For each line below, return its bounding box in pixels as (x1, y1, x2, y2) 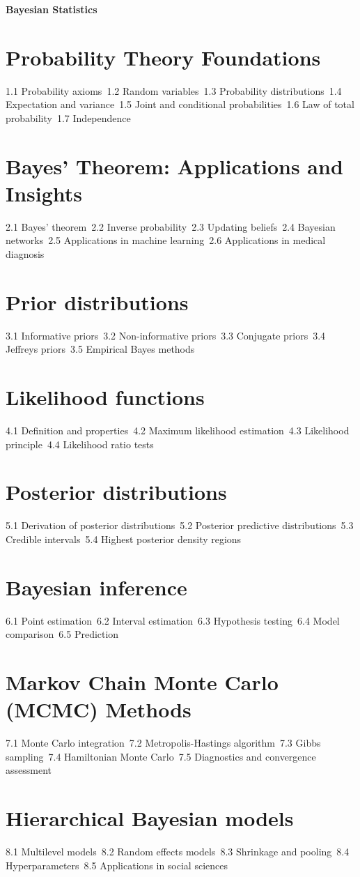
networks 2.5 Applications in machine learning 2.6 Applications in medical (6, 233, 326, 247)
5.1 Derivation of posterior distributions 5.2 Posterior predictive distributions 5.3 (6, 518, 354, 533)
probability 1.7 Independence (6, 110, 131, 125)
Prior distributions (6, 287, 189, 316)
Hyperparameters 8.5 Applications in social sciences (6, 857, 228, 872)
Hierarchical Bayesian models (6, 804, 294, 832)
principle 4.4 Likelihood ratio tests (6, 436, 154, 451)
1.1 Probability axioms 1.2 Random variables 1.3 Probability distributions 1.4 (6, 83, 342, 98)
